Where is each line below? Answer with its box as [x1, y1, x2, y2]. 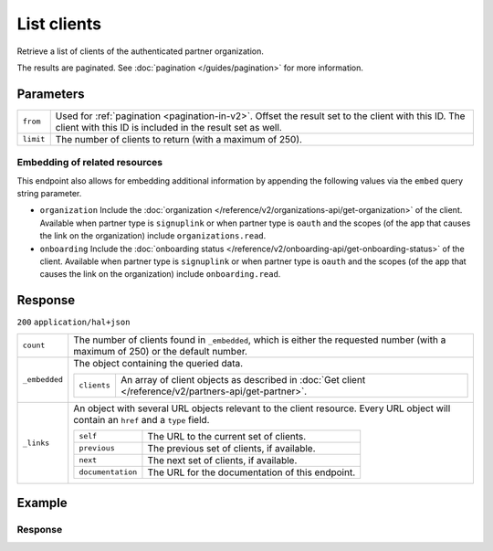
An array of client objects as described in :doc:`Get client [120, 373, 366, 386]
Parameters [16, 86, 85, 101]
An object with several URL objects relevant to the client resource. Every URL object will [73, 402, 451, 415]
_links [22, 438, 50, 448]
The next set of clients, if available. [147, 453, 298, 466]
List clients [16, 14, 102, 34]
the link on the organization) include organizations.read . [39, 230, 267, 241]
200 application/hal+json [16, 317, 131, 328]
